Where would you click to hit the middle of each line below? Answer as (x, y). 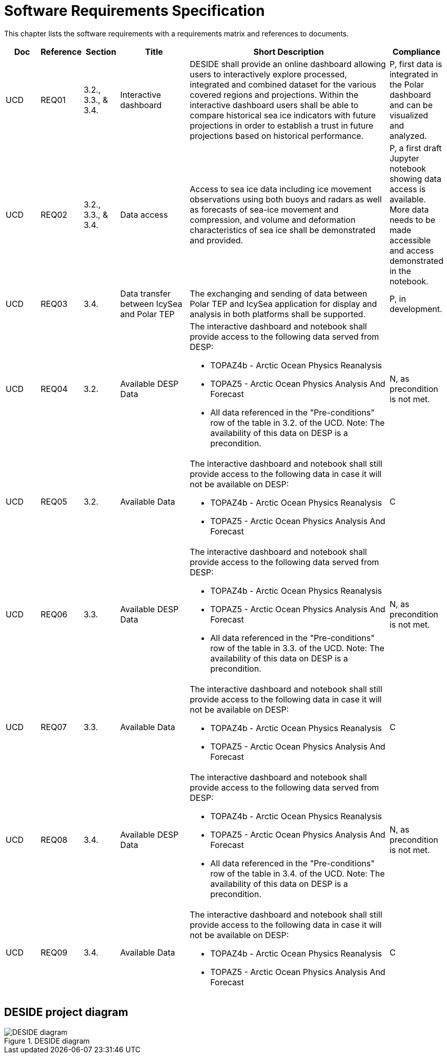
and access (412, 250)
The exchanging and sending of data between (279, 293)
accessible (410, 240)
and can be (411, 105)
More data (409, 209)
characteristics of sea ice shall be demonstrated (283, 230)
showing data (415, 179)
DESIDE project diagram (66, 1012)
